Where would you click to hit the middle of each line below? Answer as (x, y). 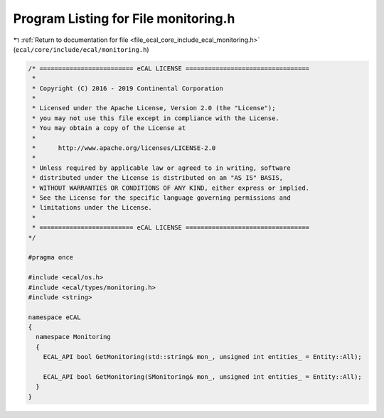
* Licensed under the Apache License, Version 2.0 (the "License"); (154, 108)
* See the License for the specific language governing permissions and (161, 198)
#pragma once (51, 257)
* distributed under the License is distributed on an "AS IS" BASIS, (158, 178)
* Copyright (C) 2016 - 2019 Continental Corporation (128, 88)
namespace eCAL (54, 317)
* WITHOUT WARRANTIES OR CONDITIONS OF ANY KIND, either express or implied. (171, 188)
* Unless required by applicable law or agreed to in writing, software (161, 168)
